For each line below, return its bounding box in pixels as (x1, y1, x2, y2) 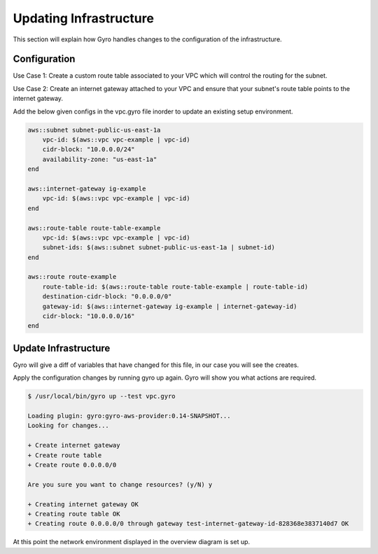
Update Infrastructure (13, 342, 111, 354)
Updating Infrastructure (13, 11, 154, 26)
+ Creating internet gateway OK (27, 500, 139, 508)
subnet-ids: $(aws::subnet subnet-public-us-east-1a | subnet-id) (42, 244, 276, 251)
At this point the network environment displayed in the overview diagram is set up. (13, 538, 251, 546)
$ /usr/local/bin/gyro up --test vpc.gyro (27, 392, 176, 401)
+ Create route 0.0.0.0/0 (27, 461, 117, 469)
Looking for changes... (27, 422, 110, 430)
